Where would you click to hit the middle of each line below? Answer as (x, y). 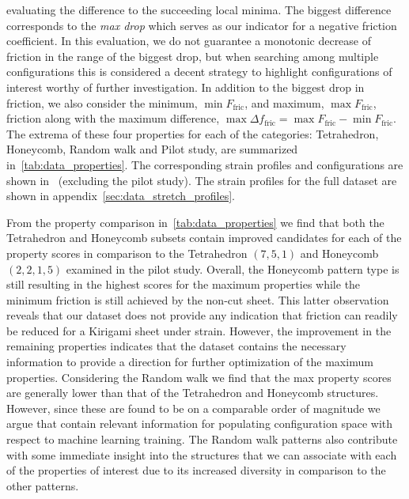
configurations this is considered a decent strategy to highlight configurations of (199, 72)
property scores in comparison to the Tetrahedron (127, 253)
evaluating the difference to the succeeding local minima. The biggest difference (199, 9)
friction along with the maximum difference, (113, 118)
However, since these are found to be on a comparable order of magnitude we (193, 408)
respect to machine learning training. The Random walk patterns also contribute (202, 439)
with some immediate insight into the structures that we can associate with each (202, 454)
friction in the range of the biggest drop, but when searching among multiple (193, 56)
